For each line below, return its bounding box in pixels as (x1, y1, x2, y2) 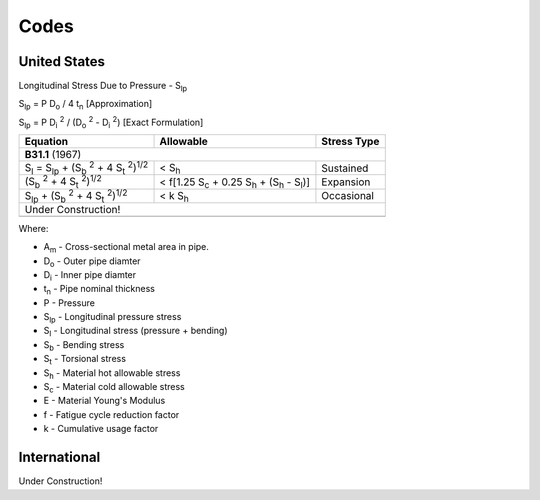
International (18, 449, 101, 466)
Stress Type (321, 135, 380, 149)
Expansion (321, 175, 371, 189)
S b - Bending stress (43, 338, 125, 353)
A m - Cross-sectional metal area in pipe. (43, 241, 210, 255)
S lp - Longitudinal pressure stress (43, 311, 182, 325)
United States (18, 53, 105, 70)
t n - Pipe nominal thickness (43, 283, 155, 297)
